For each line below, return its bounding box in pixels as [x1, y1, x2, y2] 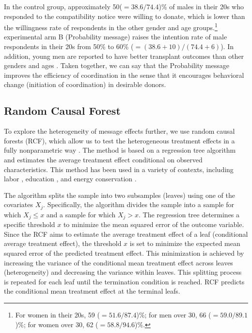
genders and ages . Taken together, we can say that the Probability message [4, 60, 229, 70]
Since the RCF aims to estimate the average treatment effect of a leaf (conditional [4, 228, 248, 239]
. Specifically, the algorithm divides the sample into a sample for [43, 199, 234, 210]
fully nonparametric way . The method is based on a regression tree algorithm [4, 145, 236, 155]
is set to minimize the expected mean [129, 238, 240, 248]
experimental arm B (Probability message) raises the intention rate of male [4, 32, 227, 42]
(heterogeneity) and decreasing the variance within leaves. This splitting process [4, 267, 242, 277]
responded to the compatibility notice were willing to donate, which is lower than [4, 11, 245, 21]
